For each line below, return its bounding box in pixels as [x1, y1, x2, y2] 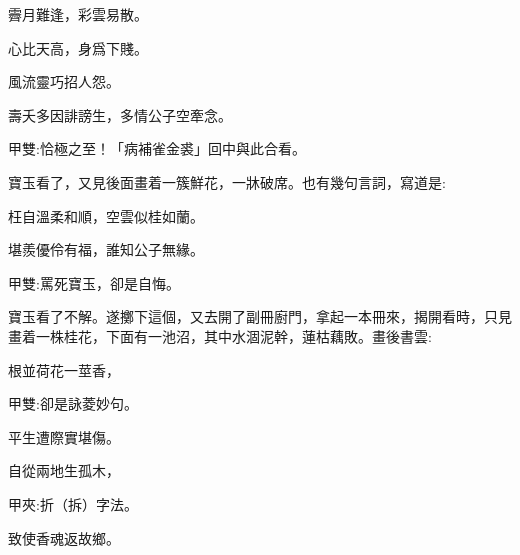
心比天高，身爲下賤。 [8, 37, 148, 58]
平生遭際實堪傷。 [8, 426, 120, 447]
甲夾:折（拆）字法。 [8, 493, 138, 514]
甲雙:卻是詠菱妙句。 [8, 393, 138, 414]
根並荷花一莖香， [8, 359, 120, 380]
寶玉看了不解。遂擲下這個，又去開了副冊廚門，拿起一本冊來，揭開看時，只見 [8, 306, 512, 327]
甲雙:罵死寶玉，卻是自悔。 [8, 272, 180, 293]
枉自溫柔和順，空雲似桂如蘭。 [8, 205, 204, 226]
